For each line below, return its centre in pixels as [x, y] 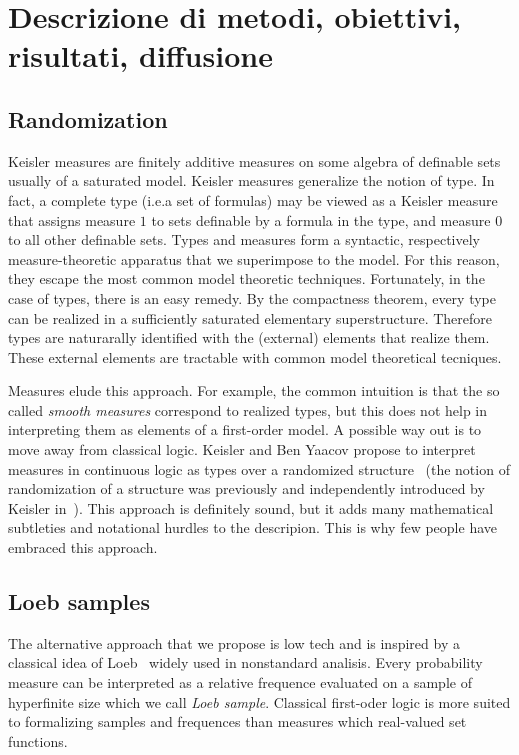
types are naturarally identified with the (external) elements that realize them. [249, 337]
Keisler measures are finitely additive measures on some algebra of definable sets [254, 160]
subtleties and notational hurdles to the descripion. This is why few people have [252, 527]
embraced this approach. [83, 547]
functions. [38, 740]
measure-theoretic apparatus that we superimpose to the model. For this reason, [254, 258]
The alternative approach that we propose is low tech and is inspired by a [234, 642]
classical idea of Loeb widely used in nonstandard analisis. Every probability [245, 662]
